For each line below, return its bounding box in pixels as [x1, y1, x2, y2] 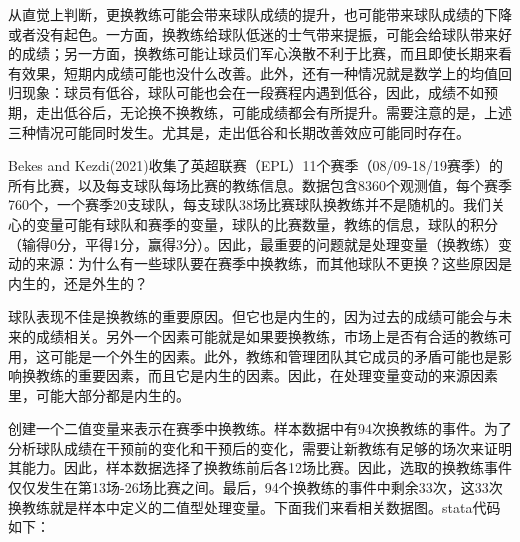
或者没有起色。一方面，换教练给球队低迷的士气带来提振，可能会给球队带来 [8, 23, 498, 44]
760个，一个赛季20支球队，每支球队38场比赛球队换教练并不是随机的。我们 [8, 194, 491, 215]
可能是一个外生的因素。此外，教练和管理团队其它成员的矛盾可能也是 [49, 345, 498, 366]
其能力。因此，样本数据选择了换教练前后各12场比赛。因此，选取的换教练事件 [8, 457, 512, 478]
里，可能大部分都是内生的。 [8, 384, 190, 405]
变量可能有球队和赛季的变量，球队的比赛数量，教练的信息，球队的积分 [35, 213, 498, 234]
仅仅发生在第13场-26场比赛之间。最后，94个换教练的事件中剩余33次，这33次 [8, 477, 503, 498]
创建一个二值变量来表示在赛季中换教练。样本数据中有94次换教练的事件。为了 [8, 418, 512, 439]
